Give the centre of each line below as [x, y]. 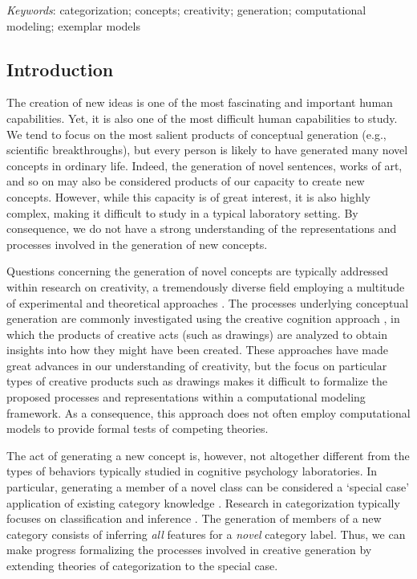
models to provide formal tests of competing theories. [138, 428]
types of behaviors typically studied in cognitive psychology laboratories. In [192, 471]
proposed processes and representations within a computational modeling [186, 397]
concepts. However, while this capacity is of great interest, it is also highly [188, 196]
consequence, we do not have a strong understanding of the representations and [202, 228]
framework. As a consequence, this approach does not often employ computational [208, 412]
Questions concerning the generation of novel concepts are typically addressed [198, 271]
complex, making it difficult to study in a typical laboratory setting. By [182, 212]
